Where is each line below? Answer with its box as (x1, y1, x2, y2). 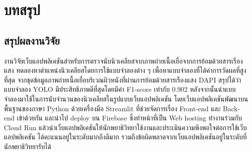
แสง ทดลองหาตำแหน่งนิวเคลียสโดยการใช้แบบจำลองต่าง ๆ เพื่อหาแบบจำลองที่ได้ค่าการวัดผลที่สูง (4, 65, 247, 75)
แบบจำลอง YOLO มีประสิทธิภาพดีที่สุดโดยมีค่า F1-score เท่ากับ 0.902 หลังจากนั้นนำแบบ (4, 84, 236, 94)
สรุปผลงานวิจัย (4, 33, 60, 48)
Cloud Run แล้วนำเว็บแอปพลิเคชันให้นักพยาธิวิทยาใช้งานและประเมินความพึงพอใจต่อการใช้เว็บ (4, 122, 247, 132)
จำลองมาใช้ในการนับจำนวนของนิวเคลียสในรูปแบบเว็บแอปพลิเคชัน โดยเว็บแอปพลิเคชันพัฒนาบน (4, 93, 248, 103)
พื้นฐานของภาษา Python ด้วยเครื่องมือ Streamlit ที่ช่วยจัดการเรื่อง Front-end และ (4, 103, 221, 113)
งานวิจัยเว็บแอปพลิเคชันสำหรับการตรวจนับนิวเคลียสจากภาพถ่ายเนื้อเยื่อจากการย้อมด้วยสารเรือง (4, 55, 243, 66)
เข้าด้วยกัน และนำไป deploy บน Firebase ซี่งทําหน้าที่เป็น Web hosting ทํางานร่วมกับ (17, 113, 242, 123)
